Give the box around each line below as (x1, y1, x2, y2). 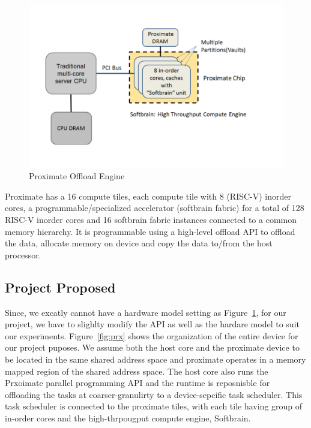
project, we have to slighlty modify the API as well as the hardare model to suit (5, 318, 300, 330)
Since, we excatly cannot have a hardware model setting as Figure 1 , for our (5, 306, 286, 318)
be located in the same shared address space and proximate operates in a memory (5, 352, 306, 365)
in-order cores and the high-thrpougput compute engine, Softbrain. (5, 411, 251, 424)
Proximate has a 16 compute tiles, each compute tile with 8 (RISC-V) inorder (5, 189, 292, 202)
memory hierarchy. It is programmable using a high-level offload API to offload (5, 225, 295, 237)
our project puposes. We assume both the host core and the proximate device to (5, 341, 300, 354)
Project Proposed (5, 278, 116, 296)
